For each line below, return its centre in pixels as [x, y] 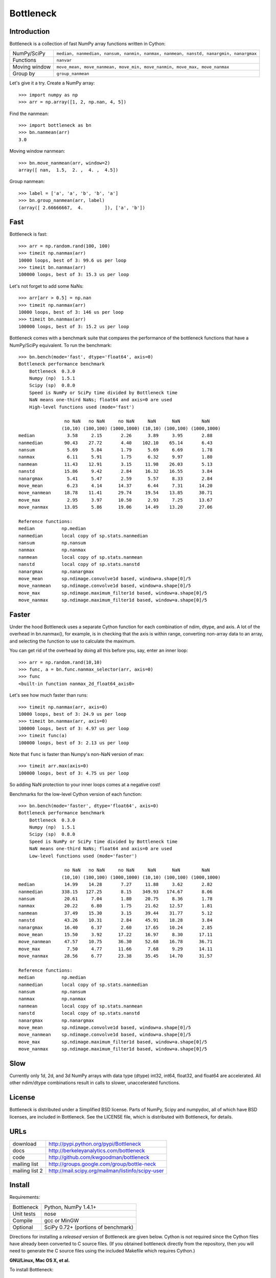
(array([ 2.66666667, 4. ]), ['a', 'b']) [82, 208]
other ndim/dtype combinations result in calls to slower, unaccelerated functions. [95, 1083]
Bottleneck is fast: [28, 234]
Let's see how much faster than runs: [49, 695]
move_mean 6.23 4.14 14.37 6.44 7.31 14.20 [116, 485]
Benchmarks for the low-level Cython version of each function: [76, 794]
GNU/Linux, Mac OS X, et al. [40, 1260]
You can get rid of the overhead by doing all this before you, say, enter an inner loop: [99, 651]
